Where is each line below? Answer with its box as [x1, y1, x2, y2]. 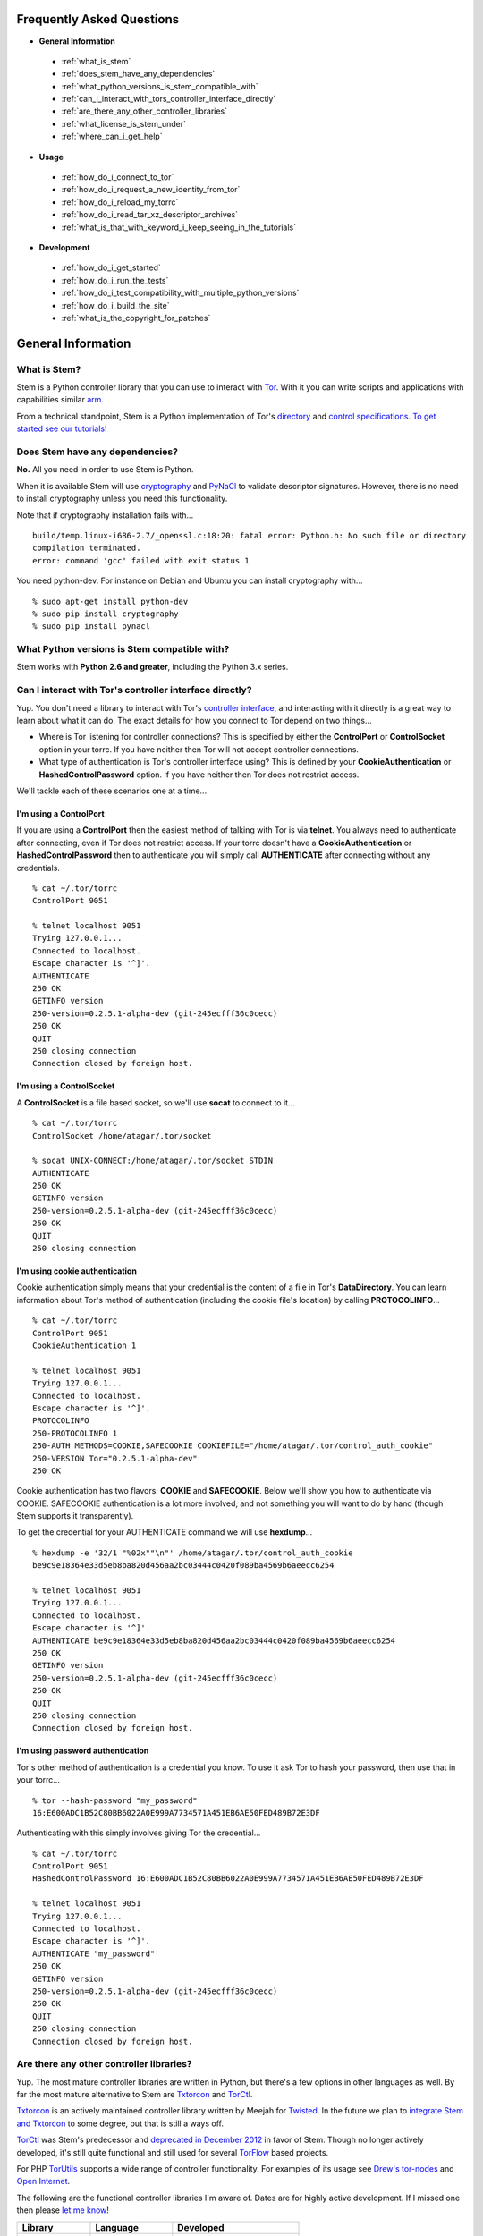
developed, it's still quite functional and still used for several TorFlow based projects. [16, 2147, 329, 2157]
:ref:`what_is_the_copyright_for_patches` [61, 312, 211, 323]
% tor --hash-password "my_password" [32, 1795, 199, 1806]
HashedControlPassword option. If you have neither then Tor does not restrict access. [38, 769, 360, 780]
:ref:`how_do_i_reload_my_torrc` [61, 197, 179, 208]
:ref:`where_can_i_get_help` [61, 131, 163, 142]
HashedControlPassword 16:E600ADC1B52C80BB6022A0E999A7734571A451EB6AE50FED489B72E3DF [32, 1874, 424, 1884]
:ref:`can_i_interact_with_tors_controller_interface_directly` [61, 94, 276, 105]
